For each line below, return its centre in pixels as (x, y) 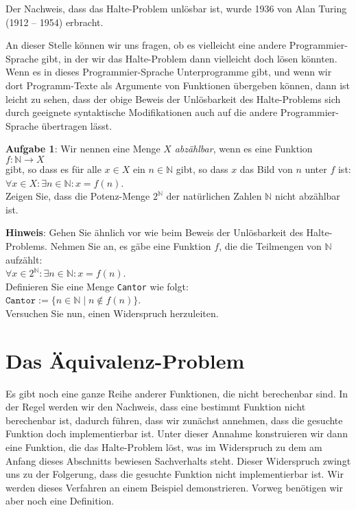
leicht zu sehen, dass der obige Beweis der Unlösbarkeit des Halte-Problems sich (173, 98)
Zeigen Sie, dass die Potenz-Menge (78, 196)
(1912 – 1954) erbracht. (55, 22)
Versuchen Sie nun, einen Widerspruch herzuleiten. (112, 313)
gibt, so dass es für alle (54, 169)
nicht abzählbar (307, 196)
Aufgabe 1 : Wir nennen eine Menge (83, 149)
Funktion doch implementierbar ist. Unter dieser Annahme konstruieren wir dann (177, 433)
